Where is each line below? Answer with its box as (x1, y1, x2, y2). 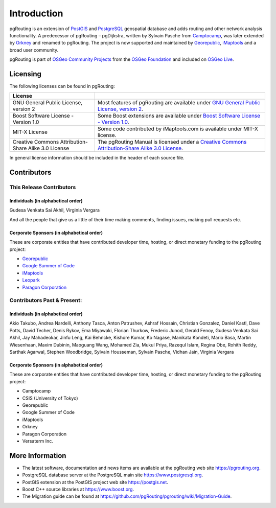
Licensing (9, 70, 42, 78)
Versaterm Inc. (22, 437, 53, 444)
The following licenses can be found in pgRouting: (9, 83, 115, 89)
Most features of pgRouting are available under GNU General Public (97, 99, 261, 106)
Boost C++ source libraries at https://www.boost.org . (22, 486, 134, 492)
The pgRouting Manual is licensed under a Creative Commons (97, 138, 247, 146)
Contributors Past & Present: (9, 297, 82, 304)
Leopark (22, 277, 40, 283)
